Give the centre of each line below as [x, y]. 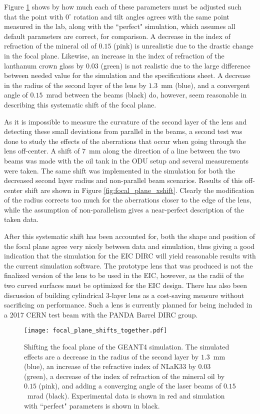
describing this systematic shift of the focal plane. [80, 104]
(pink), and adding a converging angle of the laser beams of [130, 386]
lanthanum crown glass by [44, 65]
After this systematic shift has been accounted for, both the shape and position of [129, 236]
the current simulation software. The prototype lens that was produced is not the [128, 265]
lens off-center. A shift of [42, 151]
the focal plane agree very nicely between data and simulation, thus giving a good [129, 246]
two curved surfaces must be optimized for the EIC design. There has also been [126, 285]
